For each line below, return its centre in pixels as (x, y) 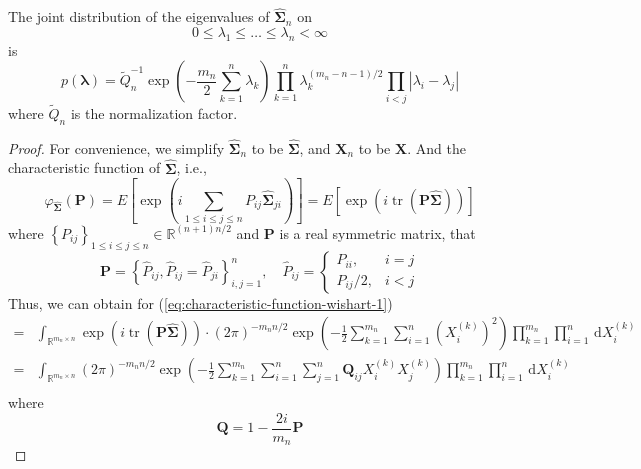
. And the (436, 147)
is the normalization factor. (154, 112)
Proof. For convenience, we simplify (116, 147)
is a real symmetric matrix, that (377, 232)
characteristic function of (84, 167)
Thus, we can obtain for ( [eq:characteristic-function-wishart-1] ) (200, 302)
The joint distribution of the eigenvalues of (139, 16)
